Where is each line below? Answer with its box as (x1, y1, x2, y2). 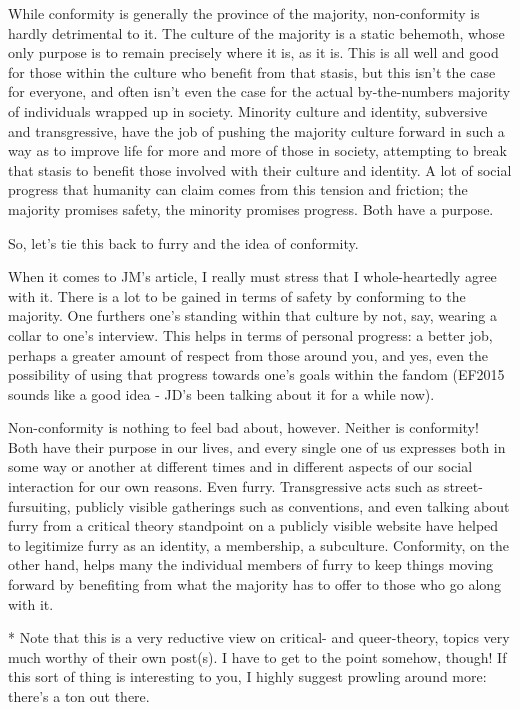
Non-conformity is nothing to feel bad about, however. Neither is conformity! (8, 417, 479, 438)
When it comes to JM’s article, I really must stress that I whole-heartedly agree (8, 266, 497, 287)
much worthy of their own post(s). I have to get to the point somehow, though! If (8, 646, 507, 667)
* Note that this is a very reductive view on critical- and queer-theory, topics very (8, 627, 510, 648)
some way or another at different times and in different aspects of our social (8, 456, 473, 477)
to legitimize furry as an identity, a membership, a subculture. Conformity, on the (8, 534, 509, 555)
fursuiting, (8, 495, 71, 516)
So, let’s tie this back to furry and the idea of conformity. (8, 232, 359, 253)
